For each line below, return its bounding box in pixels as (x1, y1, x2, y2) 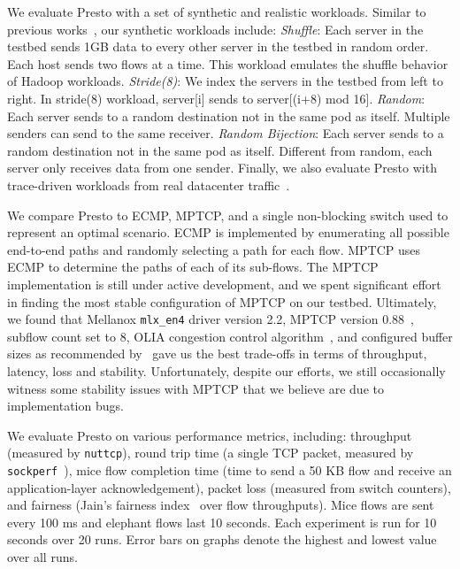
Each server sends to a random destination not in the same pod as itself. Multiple (7, 106, 450, 125)
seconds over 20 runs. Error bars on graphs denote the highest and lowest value (7, 530, 437, 549)
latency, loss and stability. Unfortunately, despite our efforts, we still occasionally (7, 361, 446, 380)
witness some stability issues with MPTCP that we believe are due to (7, 379, 384, 397)
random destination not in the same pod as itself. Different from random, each (7, 141, 433, 159)
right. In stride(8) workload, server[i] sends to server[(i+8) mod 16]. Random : (7, 88, 425, 107)
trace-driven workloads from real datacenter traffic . (7, 175, 290, 194)
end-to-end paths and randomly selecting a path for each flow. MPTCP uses (7, 240, 421, 258)
